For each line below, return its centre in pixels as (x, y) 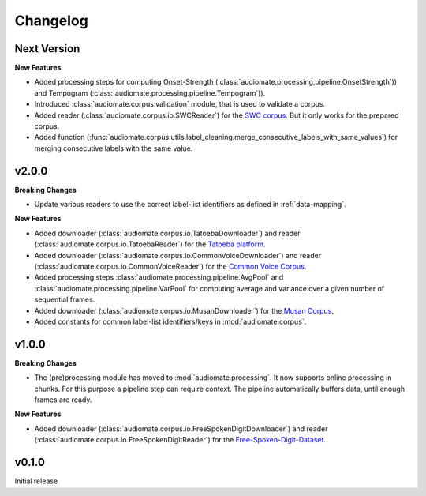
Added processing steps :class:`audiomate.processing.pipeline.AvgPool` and (159, 277)
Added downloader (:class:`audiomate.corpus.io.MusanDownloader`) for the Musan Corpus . (184, 310)
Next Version (47, 49)
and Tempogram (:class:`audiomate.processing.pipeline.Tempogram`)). (150, 93)
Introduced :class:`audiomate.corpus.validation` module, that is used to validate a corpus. (180, 104)
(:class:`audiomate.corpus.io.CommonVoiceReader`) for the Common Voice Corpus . (170, 267)
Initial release (36, 481)
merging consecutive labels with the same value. (114, 148)
